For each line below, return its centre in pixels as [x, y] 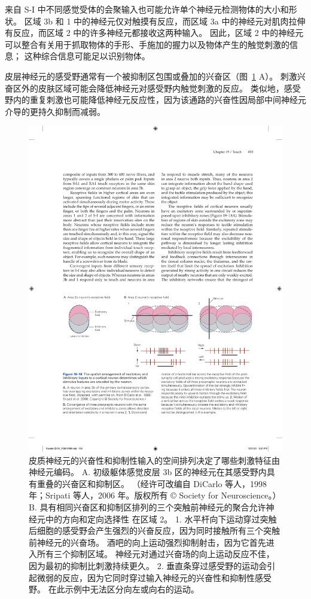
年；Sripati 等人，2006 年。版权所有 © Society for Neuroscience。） [155, 495]
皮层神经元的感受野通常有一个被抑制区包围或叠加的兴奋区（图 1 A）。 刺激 [151, 76]
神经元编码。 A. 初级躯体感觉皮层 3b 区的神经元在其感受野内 [148, 472]
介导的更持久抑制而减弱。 [55, 111]
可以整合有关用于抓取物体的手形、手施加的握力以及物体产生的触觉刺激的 [147, 44]
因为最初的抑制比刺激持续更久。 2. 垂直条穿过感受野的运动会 [148, 566]
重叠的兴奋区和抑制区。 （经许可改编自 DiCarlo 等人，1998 [152, 483]
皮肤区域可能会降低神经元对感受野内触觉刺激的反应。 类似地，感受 [169, 88]
